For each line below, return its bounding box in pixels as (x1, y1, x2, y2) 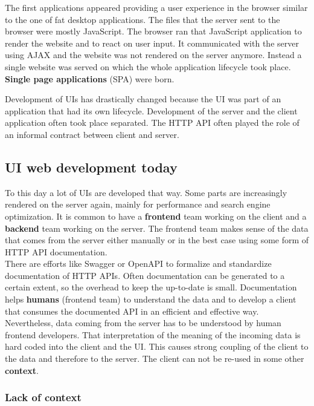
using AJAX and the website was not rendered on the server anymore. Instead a (5, 48, 302, 61)
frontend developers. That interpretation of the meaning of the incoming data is (5, 328, 301, 341)
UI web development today (5, 157, 178, 176)
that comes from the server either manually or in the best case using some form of (5, 234, 309, 246)
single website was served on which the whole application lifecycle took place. (5, 60, 291, 73)
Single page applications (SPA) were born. (5, 72, 175, 85)
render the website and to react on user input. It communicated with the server (5, 36, 299, 49)
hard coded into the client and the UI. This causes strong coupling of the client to (5, 340, 309, 353)
